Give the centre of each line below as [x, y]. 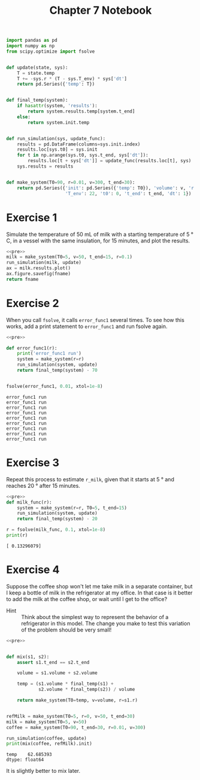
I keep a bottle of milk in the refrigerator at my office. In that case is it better [99, 593]
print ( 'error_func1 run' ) [49, 354]
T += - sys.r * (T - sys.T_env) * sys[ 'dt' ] [72, 78]
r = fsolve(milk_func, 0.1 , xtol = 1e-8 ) [56, 530]
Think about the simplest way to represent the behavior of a [95, 617]
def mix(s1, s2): [28, 657]
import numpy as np [31, 46]
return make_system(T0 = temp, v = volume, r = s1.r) [77, 700]
